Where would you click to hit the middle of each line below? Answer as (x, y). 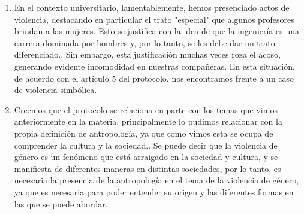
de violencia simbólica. (55, 90)
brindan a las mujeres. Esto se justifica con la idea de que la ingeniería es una (156, 31)
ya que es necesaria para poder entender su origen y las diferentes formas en (154, 192)
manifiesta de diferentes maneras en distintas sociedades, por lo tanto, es (148, 168)
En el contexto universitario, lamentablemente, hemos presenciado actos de (152, 7)
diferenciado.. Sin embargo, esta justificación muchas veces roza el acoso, (147, 54)
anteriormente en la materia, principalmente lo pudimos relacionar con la (148, 121)
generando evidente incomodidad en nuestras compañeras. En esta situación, (154, 66)
